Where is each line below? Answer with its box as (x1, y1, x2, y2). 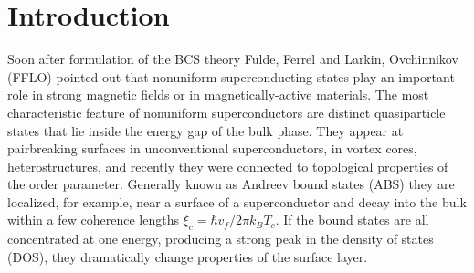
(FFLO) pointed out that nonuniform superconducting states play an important (7, 67, 455, 86)
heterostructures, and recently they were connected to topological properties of (7, 156, 448, 175)
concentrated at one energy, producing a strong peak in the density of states (7, 229, 434, 248)
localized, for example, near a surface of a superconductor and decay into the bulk (7, 192, 467, 211)
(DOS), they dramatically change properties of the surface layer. (7, 247, 368, 266)
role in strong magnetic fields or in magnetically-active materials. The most (7, 85, 429, 104)
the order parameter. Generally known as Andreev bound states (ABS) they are (7, 174, 455, 194)
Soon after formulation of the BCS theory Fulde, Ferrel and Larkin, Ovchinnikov (7, 49, 458, 68)
